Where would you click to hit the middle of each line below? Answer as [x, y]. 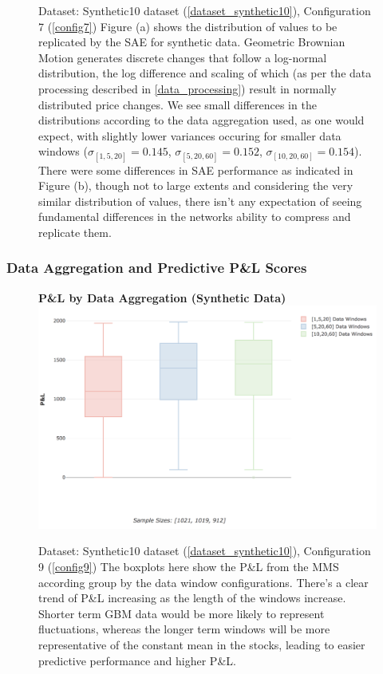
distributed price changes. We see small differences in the [178, 104]
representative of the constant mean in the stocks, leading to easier [202, 644]
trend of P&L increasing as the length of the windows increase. [192, 598]
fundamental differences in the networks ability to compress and [195, 217]
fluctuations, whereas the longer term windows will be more [184, 629]
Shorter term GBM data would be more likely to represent [182, 613]
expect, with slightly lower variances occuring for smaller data [190, 135]
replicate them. [75, 232]
